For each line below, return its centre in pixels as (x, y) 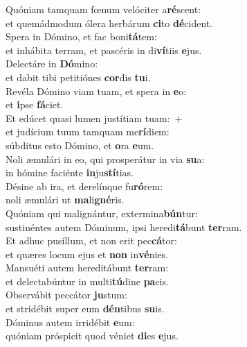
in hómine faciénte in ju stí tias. (70, 172)
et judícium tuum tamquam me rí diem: (88, 132)
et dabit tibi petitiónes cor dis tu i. (78, 77)
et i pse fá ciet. (35, 104)
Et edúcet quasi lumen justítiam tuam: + (94, 118)
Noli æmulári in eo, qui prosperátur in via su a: (105, 159)
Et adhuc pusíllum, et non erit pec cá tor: (91, 240)
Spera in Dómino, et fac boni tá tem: (81, 36)
